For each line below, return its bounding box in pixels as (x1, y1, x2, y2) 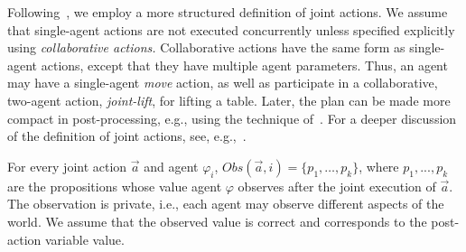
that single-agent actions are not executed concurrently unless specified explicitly (7, 20, 455, 39)
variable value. (44, 229, 125, 248)
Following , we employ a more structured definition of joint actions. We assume (7, 3, 448, 21)
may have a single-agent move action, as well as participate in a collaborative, (7, 73, 438, 92)
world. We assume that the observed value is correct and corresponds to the (7, 211, 427, 230)
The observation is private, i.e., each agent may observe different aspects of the (7, 194, 444, 213)
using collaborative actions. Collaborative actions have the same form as (7, 38, 405, 57)
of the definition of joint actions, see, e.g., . (7, 126, 247, 145)
